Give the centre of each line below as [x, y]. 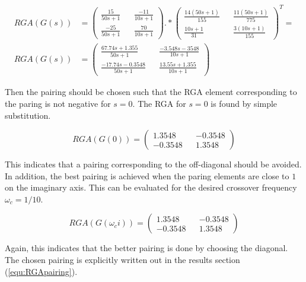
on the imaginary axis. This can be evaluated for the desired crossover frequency [151, 187]
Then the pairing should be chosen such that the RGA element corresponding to [151, 92]
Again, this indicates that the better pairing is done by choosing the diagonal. [146, 248]
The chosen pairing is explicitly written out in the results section [122, 260]
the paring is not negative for [58, 103]
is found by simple [244, 103]
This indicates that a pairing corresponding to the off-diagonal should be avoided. [153, 164]
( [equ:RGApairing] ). [41, 271]
